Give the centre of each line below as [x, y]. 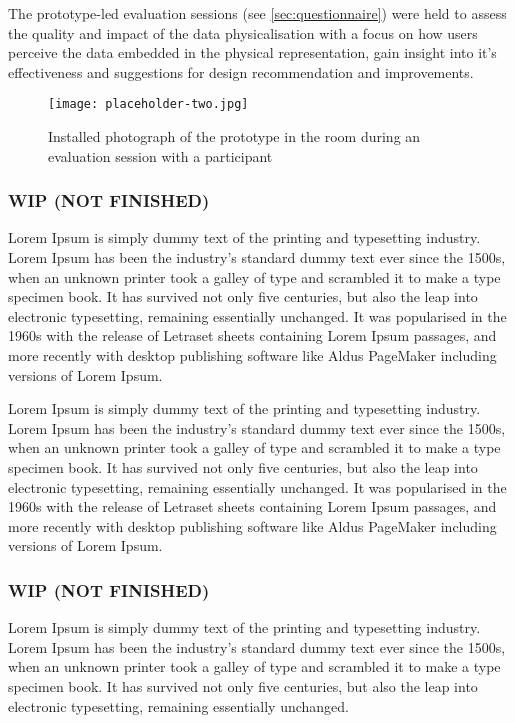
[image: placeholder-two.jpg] [148, 104]
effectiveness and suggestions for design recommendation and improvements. [241, 71]
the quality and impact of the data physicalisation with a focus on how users [243, 32]
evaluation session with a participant [160, 155]
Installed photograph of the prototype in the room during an [234, 136]
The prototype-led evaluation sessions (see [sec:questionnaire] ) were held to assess [257, 13]
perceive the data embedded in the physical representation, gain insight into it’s [252, 52]
